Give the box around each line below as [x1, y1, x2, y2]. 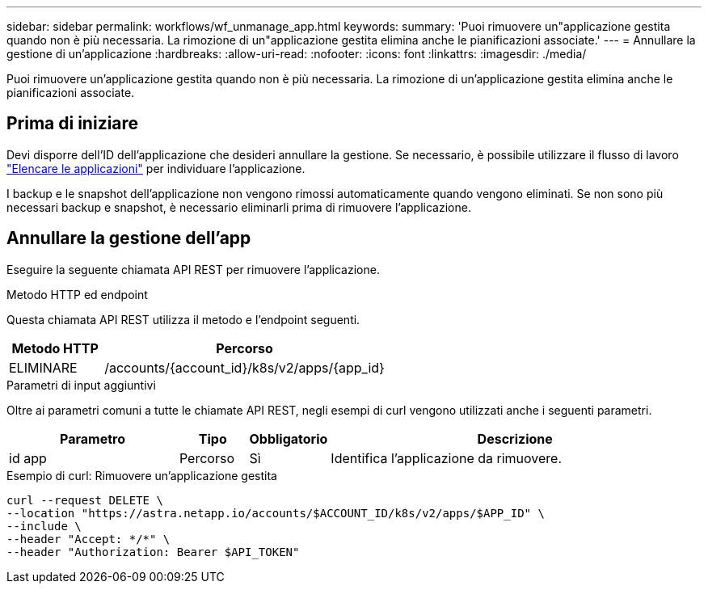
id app [9, 449, 47, 466]
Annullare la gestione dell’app [6, 228, 251, 249]
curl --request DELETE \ [6, 493, 163, 507]
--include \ [6, 519, 82, 533]
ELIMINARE [9, 359, 78, 376]
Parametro [59, 430, 125, 447]
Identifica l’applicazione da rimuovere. [331, 449, 563, 466]
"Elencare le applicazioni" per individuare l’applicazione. [6, 161, 306, 175]
